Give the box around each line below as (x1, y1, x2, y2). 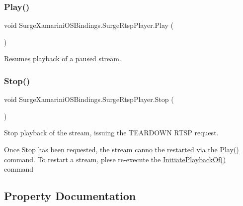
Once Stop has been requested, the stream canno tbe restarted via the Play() (4, 144, 239, 154)
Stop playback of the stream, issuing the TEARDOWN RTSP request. (4, 127, 219, 138)
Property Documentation (4, 188, 136, 204)
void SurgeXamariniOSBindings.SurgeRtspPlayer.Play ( (4, 20, 174, 30)
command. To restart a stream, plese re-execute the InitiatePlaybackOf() (4, 154, 226, 164)
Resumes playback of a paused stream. (4, 53, 121, 64)
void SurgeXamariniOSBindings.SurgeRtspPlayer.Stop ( (4, 94, 174, 104)
